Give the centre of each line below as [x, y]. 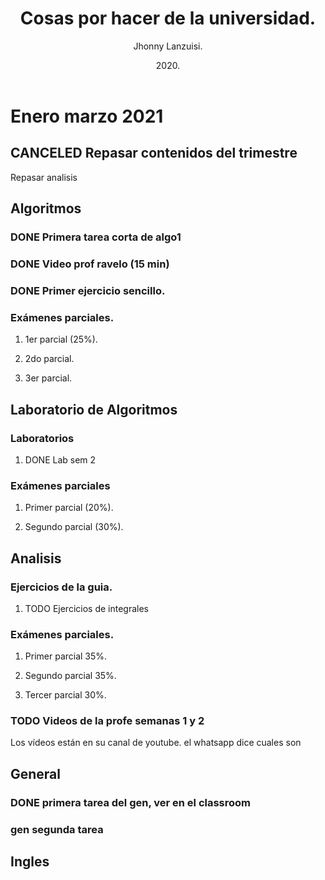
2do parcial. [49, 359]
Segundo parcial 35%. [70, 676]
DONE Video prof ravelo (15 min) [90, 264]
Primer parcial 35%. [66, 656]
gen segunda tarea [57, 829]
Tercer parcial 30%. [65, 695]
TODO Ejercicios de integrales [86, 608]
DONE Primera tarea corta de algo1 [96, 237]
